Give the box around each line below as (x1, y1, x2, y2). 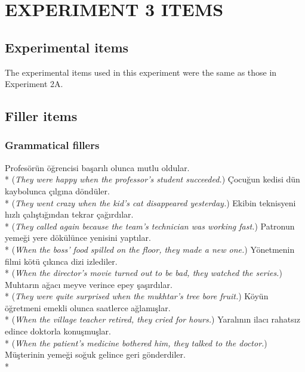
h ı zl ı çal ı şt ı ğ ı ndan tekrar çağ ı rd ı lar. (5, 208, 134, 221)
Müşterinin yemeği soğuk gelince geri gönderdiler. (5, 348, 186, 361)
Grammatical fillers (5, 138, 100, 153)
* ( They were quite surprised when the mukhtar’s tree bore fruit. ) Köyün (5, 290, 269, 302)
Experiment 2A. (5, 77, 63, 90)
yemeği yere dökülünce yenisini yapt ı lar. (5, 231, 151, 244)
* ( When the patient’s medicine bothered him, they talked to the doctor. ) (5, 336, 267, 349)
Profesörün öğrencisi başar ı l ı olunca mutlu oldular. (5, 161, 190, 173)
